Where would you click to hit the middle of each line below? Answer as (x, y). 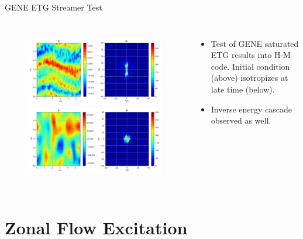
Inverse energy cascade (251, 109)
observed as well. (241, 120)
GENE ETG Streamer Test (54, 7)
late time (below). (243, 89)
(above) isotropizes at (249, 78)
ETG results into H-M (251, 55)
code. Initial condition (250, 66)
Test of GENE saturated (255, 43)
